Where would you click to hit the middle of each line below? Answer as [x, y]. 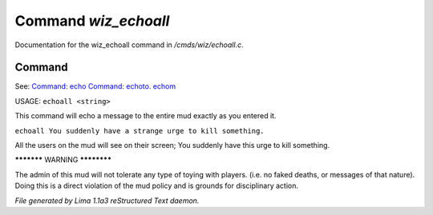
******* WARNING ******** [63, 160]
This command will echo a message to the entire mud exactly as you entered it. [146, 116]
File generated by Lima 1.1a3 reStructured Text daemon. [107, 201]
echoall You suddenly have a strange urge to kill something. [140, 131]
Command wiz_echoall [92, 21]
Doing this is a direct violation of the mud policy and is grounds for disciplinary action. [156, 186]
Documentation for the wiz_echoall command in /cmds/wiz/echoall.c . [129, 45]
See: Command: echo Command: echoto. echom [95, 86]
